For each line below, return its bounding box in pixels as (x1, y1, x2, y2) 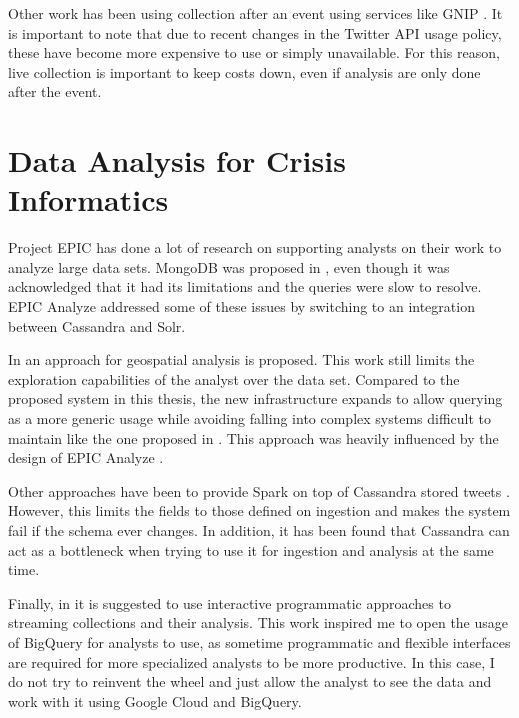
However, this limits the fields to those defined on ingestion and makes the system (8, 500, 511, 521)
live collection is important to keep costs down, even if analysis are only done (8, 61, 481, 82)
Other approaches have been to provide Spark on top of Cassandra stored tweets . (8, 480, 510, 501)
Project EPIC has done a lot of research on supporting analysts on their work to (8, 237, 502, 258)
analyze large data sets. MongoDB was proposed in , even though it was (8, 256, 450, 277)
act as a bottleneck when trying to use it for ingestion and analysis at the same (8, 539, 494, 560)
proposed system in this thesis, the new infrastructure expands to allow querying (8, 388, 503, 409)
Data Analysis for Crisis (8, 140, 346, 181)
